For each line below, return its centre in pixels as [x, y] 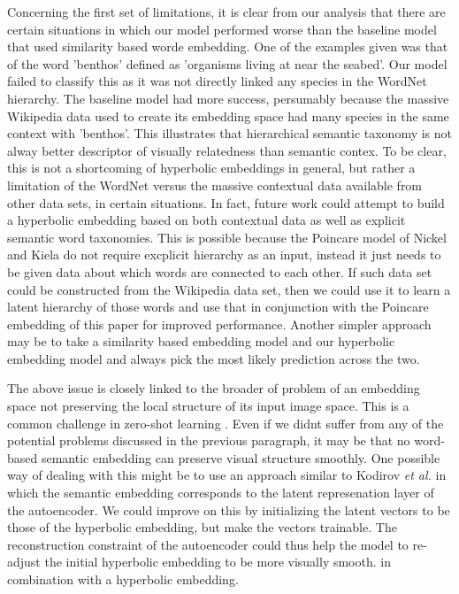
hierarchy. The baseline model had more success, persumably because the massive [228, 98]
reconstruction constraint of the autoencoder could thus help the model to [208, 544]
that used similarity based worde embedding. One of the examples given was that [228, 46]
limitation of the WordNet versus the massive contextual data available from [215, 185]
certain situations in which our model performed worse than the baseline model [222, 29]
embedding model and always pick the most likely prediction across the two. [214, 358]
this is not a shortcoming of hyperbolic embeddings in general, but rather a [211, 168]
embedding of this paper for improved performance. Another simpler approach [219, 324]
